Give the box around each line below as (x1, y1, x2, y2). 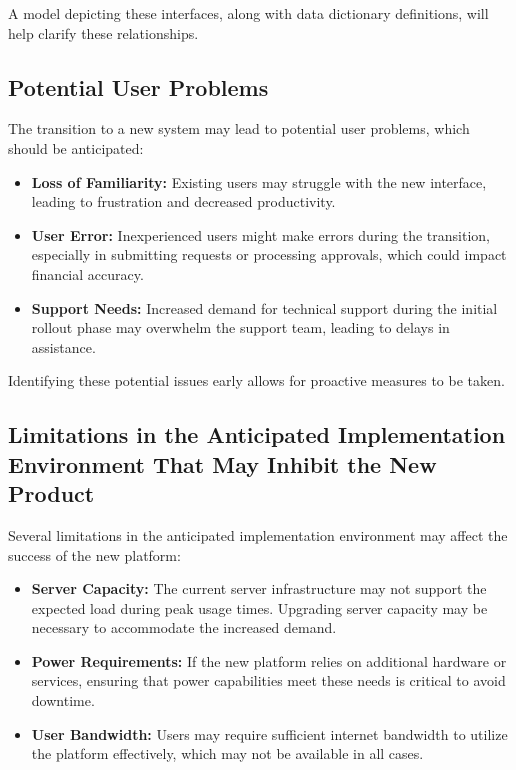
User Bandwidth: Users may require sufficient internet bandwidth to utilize (31, 723, 508, 744)
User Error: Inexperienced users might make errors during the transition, (31, 224, 490, 245)
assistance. (31, 336, 96, 357)
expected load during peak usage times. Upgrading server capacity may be (31, 597, 488, 618)
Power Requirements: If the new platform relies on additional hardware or (31, 650, 507, 671)
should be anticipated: (8, 137, 144, 158)
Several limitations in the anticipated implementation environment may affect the (8, 524, 508, 545)
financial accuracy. (31, 263, 144, 284)
